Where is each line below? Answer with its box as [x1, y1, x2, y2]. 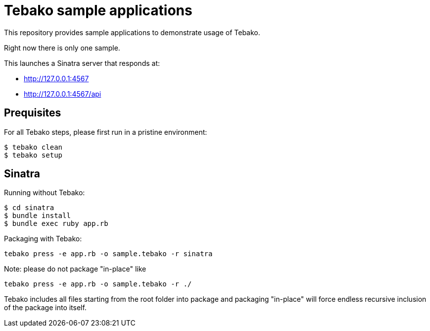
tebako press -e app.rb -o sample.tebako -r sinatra [4, 250, 213, 258]
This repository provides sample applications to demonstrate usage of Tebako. [4, 28, 260, 37]
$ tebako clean [4, 143, 63, 151]
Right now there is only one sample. [4, 43, 120, 52]
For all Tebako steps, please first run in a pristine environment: [4, 127, 207, 136]
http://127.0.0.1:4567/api [24, 89, 101, 98]
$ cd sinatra [4, 204, 54, 212]
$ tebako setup [4, 151, 63, 159]
